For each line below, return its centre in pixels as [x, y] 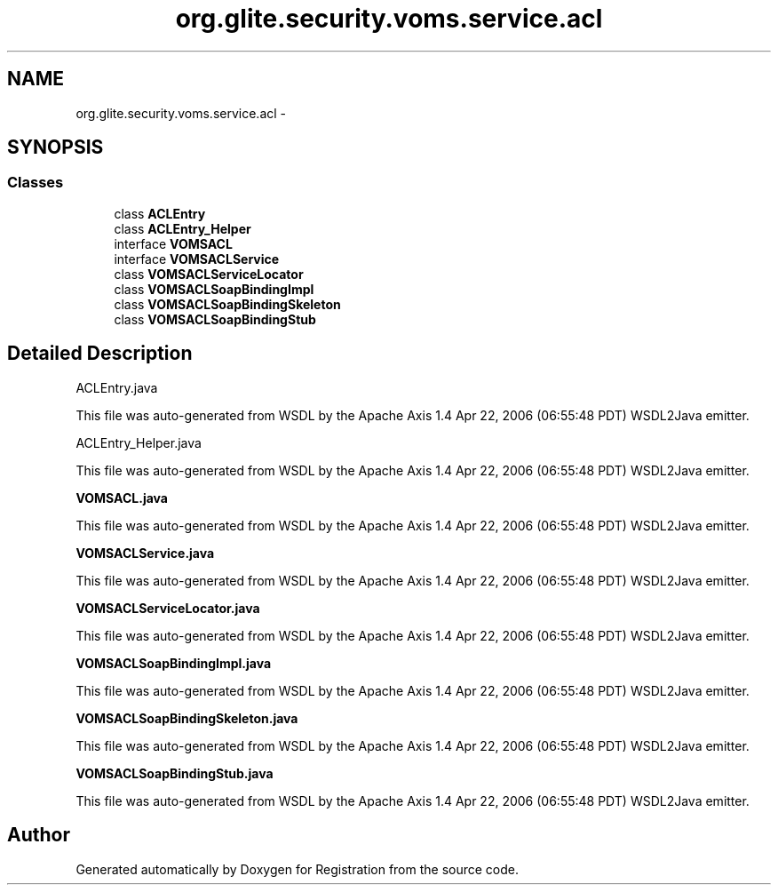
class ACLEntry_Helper [183, 228]
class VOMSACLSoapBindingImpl [214, 289]
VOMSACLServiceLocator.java [168, 608]
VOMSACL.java [122, 498]
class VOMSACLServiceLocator [209, 274]
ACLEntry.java [117, 387]
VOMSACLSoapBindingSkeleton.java [187, 718]
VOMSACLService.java [145, 553]
